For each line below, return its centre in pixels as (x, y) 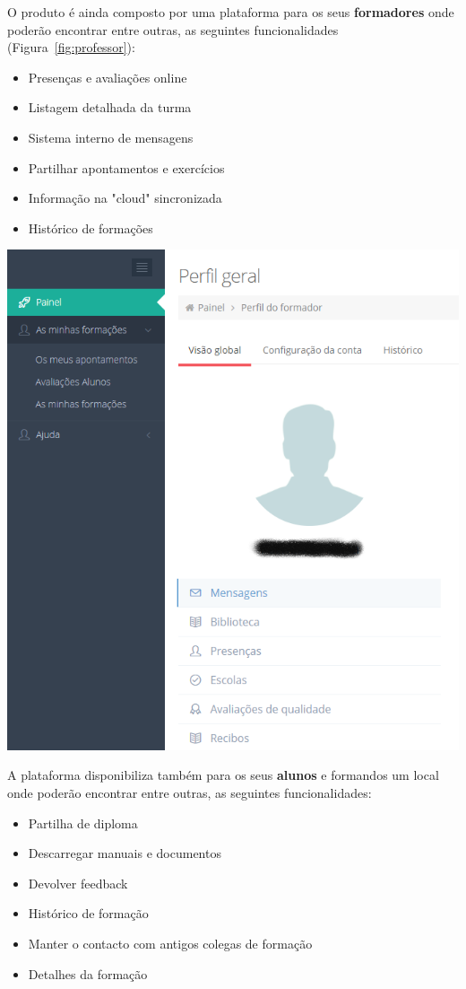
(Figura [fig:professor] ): (71, 47)
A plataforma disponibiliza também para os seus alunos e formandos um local (223, 775)
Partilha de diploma (83, 823)
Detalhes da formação (88, 973)
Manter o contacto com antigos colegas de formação (170, 943)
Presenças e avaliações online (108, 77)
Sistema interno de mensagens (111, 137)
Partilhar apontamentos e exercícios (126, 167)
